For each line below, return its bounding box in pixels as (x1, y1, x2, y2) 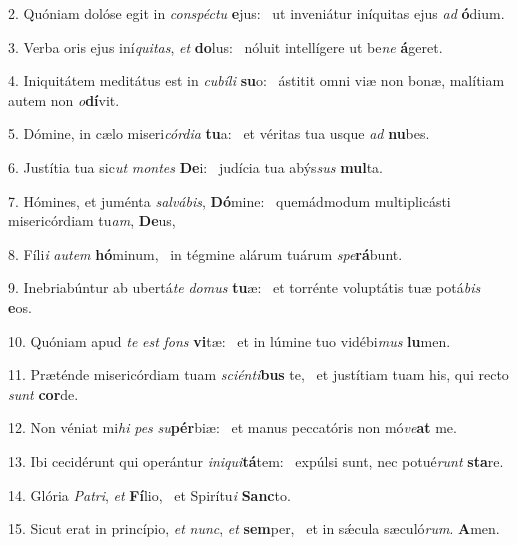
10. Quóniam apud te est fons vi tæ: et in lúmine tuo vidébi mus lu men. (8, 330, 451, 351)
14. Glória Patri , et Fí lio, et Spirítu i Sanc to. (8, 484, 291, 505)
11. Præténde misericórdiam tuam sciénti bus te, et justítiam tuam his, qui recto (8, 364, 509, 385)
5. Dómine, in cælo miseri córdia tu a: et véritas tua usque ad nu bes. (8, 123, 430, 144)
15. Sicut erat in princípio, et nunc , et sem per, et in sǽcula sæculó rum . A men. (8, 518, 500, 539)
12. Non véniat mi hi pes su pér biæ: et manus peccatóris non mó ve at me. (8, 417, 457, 438)
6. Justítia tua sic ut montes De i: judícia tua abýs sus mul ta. (8, 156, 383, 177)
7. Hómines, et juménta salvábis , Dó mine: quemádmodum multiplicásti (8, 190, 451, 211)
